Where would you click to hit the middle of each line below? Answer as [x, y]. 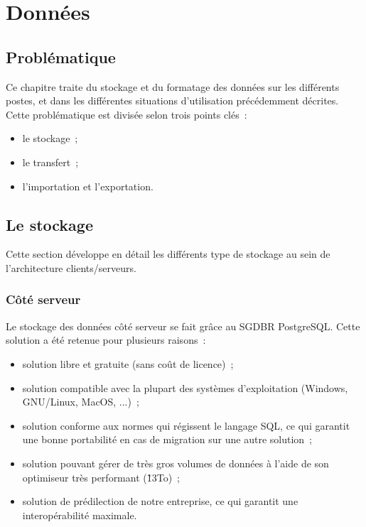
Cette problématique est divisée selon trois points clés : [127, 114]
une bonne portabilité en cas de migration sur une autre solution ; [167, 439]
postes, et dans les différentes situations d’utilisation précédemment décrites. [172, 100]
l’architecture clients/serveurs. [71, 267]
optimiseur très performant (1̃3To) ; [101, 477]
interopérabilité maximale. [80, 515]
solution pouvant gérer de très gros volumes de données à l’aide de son [176, 463]
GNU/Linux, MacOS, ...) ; [81, 402]
